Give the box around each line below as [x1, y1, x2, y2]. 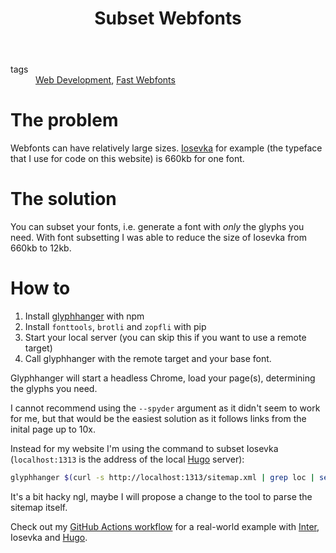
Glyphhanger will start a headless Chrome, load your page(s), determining [10, 372, 316, 384]
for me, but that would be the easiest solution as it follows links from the [10, 413, 307, 424]
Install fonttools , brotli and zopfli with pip [24, 321, 207, 332]
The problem [10, 109, 119, 132]
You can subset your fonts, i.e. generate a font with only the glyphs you [10, 221, 305, 233]
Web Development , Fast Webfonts [35, 74, 176, 86]
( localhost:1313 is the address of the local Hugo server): [10, 453, 245, 465]
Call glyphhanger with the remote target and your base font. [24, 353, 272, 364]
